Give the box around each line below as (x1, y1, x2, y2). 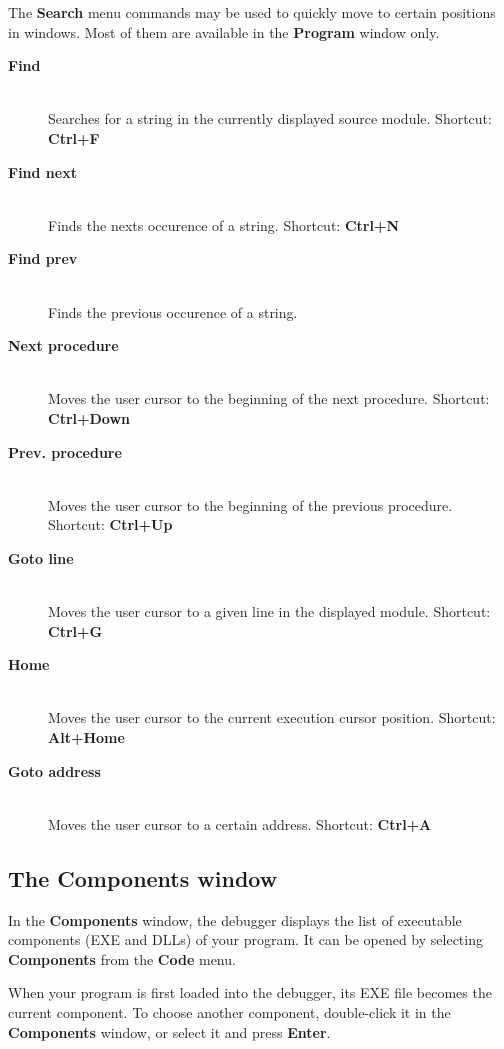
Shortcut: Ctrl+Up (48, 514, 173, 535)
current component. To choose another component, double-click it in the (8, 1001, 451, 1022)
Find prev (8, 248, 78, 269)
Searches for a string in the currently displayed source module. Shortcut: (48, 108, 492, 129)
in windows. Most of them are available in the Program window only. (8, 21, 440, 42)
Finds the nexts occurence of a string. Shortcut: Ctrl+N (48, 214, 400, 235)
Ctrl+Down (48, 407, 131, 428)
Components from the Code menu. (8, 948, 236, 969)
